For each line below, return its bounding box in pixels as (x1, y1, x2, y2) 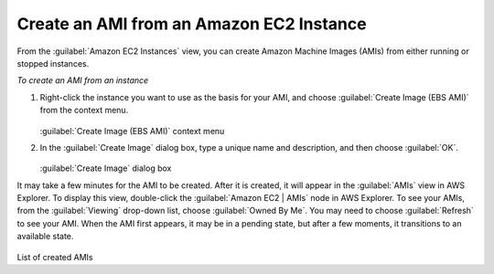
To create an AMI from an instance (16, 75, 149, 86)
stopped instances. (16, 58, 90, 68)
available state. (16, 231, 74, 242)
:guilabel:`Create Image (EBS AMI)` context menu (39, 125, 225, 136)
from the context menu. (39, 105, 129, 116)
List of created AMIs (16, 251, 93, 262)
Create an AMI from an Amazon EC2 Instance (16, 14, 367, 34)
